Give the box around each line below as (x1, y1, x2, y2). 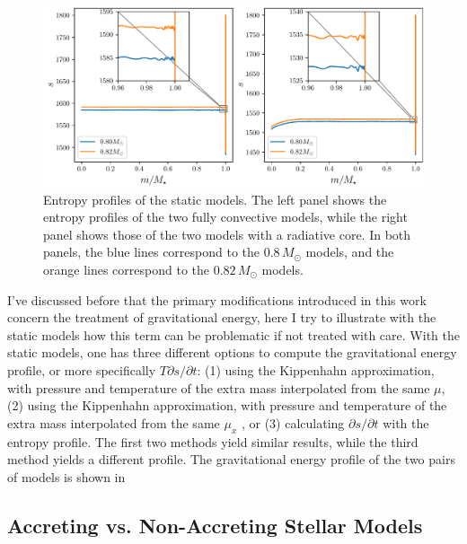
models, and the (305, 242, 394, 261)
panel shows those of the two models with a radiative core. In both (43, 224, 411, 243)
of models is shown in (7, 467, 126, 486)
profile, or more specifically (7, 360, 156, 379)
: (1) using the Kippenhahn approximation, (197, 360, 435, 379)
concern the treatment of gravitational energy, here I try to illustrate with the (7, 308, 436, 327)
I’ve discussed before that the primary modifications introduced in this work (7, 290, 427, 309)
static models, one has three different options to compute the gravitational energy (7, 343, 457, 362)
